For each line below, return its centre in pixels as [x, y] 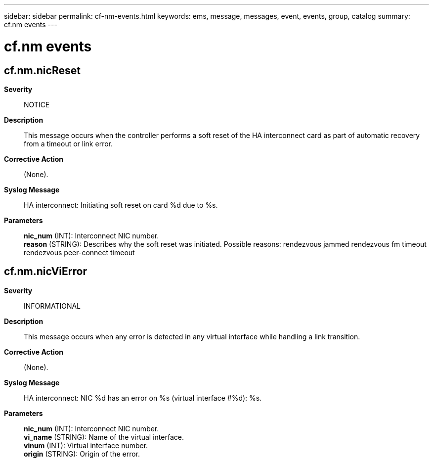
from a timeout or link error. [68, 143]
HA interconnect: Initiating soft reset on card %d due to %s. [121, 205]
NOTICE [37, 104]
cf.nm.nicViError [45, 272]
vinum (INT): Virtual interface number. [86, 445]
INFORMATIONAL [52, 306]
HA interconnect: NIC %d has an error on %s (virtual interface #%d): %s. [143, 398]
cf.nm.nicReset [42, 70]
